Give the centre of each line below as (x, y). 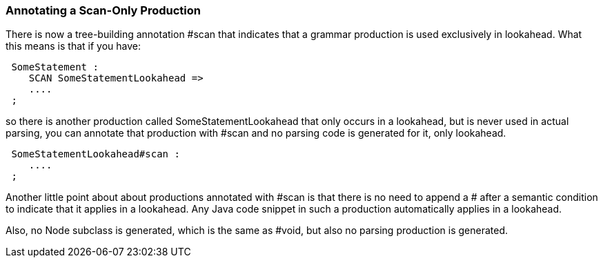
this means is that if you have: (73, 46)
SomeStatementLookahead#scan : (96, 154)
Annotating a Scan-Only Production (103, 10)
